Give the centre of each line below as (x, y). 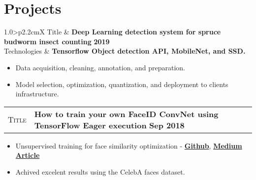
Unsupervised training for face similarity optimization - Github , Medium (129, 145)
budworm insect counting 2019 (57, 41)
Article (28, 155)
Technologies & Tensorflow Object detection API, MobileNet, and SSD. (125, 51)
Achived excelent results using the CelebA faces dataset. (100, 171)
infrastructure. (37, 94)
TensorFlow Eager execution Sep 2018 (109, 125)
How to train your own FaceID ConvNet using (126, 114)
